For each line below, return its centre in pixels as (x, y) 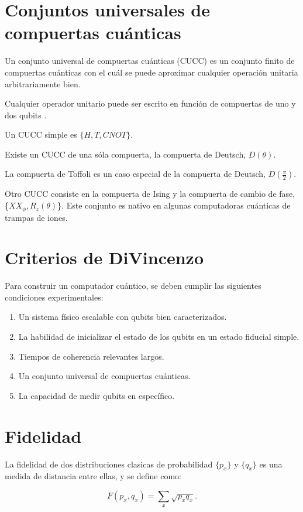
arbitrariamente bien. (43, 83)
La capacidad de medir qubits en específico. (97, 395)
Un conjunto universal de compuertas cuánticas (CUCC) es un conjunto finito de (150, 61)
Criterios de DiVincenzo (104, 257)
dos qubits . (26, 115)
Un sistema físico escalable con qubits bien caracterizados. (123, 317)
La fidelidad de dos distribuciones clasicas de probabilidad (109, 464)
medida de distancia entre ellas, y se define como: (93, 476)
